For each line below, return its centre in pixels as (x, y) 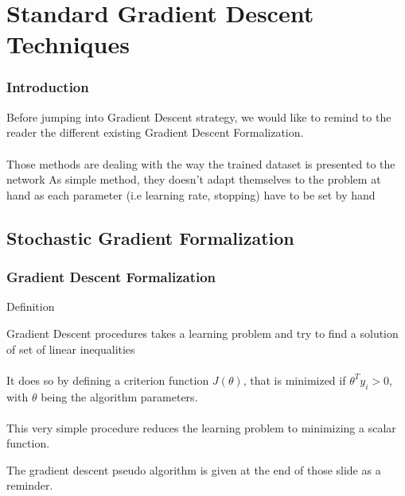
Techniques (68, 44)
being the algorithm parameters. (119, 396)
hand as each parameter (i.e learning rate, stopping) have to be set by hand (191, 194)
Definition (31, 306)
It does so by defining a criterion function (108, 380)
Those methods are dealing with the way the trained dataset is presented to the (201, 163)
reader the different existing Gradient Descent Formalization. (155, 132)
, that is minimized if (294, 380)
